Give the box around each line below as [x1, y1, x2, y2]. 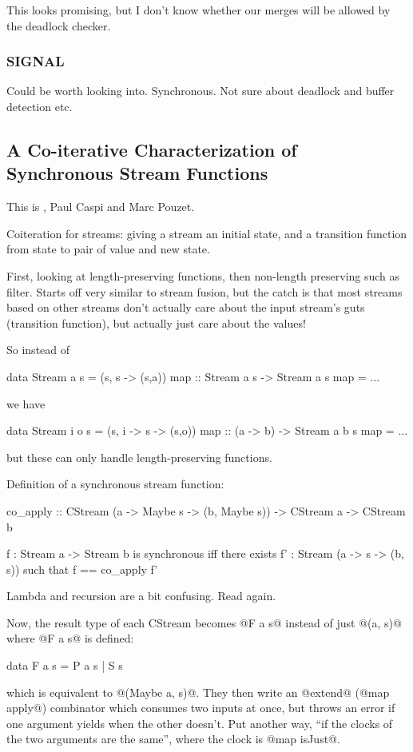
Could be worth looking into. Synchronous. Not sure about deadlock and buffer [6, 82, 395, 99]
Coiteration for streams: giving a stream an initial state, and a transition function [6, 225, 407, 241]
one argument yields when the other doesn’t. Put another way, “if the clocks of [6, 714, 393, 731]
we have [6, 395, 46, 412]
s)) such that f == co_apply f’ [6, 560, 158, 577]
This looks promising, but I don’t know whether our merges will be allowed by [6, 2, 391, 18]
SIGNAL [6, 51, 65, 71]
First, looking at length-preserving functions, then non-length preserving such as [6, 267, 400, 284]
